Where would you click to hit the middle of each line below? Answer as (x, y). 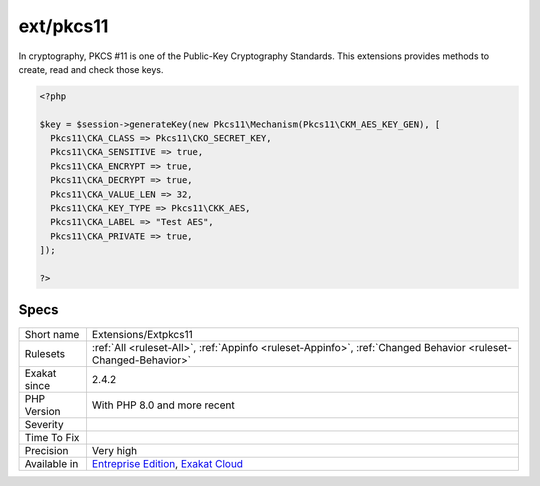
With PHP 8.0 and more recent (163, 405)
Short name (52, 334)
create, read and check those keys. (91, 69)
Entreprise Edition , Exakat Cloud (167, 463)
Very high (114, 450)
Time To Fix (52, 437)
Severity (44, 424)
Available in (51, 463)
